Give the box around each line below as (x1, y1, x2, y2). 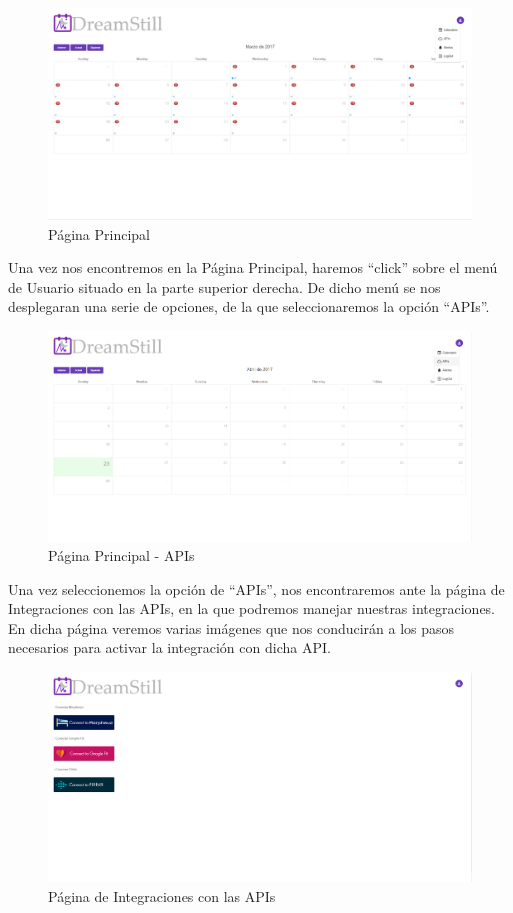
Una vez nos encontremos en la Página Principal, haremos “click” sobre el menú (8, 257, 498, 278)
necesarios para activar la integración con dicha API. (8, 637, 331, 658)
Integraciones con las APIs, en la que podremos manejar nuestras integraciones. (8, 598, 496, 619)
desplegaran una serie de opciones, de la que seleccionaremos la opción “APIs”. (8, 296, 490, 317)
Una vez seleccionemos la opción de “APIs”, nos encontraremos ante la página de (8, 578, 505, 599)
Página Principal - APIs (48, 545, 195, 566)
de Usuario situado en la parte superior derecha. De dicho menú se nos (8, 276, 441, 297)
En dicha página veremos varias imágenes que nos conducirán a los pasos (8, 617, 455, 638)
